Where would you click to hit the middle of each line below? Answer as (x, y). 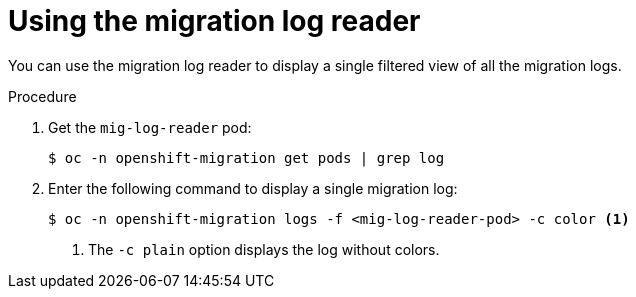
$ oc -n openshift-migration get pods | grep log (246, 157)
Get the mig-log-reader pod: (150, 127)
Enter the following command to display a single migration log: (253, 188)
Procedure (42, 96)
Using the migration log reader (214, 21)
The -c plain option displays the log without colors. (264, 249)
